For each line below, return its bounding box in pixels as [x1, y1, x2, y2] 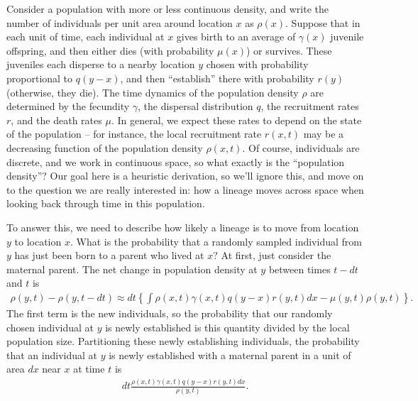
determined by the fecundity [6, 99, 130, 114]
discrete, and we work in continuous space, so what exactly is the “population [6, 154, 345, 169]
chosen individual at [6, 319, 94, 334]
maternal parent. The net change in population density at [6, 261, 258, 276]
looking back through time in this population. [6, 196, 205, 211]
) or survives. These [246, 43, 332, 57]
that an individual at [6, 347, 97, 362]
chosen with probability [206, 57, 309, 72]
